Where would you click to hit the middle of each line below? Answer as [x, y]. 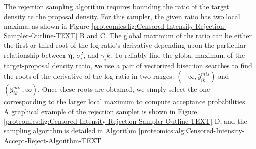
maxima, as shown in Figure [47, 26]
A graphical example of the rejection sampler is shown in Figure [101, 111]
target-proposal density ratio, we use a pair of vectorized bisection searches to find [128, 65]
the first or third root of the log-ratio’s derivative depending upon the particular [125, 45]
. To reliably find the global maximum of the [177, 54]
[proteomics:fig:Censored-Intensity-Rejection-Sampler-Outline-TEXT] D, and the [126, 121]
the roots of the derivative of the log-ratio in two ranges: [89, 76]
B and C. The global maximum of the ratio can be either [165, 35]
